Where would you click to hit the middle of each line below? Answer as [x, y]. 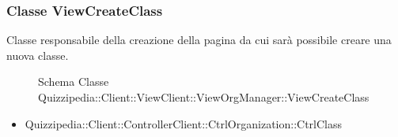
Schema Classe [74, 81]
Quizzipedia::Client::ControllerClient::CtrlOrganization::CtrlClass [183, 123]
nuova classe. [38, 55]
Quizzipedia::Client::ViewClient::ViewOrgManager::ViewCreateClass [204, 97]
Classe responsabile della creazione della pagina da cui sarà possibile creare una [199, 40]
